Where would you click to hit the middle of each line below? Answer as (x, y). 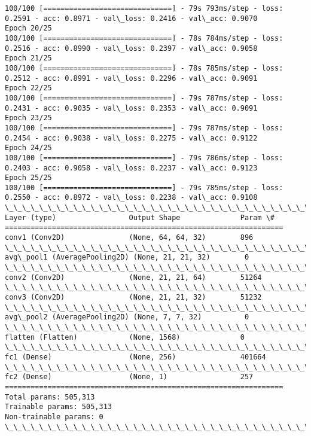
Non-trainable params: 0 (54, 417)
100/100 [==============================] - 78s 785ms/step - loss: (144, 68)
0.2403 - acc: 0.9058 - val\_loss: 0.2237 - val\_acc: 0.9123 (131, 168)
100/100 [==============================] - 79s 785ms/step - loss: (144, 187)
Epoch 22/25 (28, 88)
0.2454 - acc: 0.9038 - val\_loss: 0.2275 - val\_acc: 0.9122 (131, 138)
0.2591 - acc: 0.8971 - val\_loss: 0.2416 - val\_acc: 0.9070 (131, 18)
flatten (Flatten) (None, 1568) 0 (125, 337)
